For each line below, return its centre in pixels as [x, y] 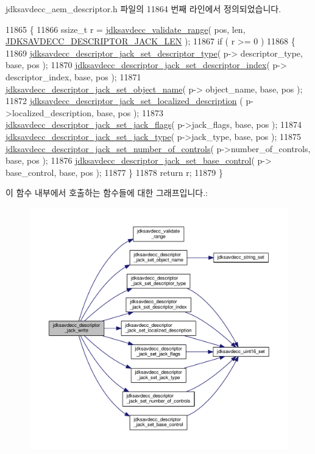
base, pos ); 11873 [130, 112]
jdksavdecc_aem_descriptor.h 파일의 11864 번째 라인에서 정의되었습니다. [143, 9]
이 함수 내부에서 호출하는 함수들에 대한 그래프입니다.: [107, 193]
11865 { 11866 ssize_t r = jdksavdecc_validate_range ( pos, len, [126, 29]
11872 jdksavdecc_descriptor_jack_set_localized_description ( [124, 101]
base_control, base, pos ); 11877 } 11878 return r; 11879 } [115, 172]
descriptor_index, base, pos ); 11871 [73, 76]
